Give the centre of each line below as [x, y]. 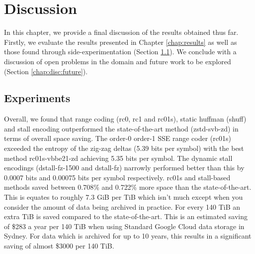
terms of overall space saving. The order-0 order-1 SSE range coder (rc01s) [118, 138]
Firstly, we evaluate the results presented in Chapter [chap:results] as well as [121, 42]
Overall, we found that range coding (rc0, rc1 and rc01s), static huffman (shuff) [125, 119]
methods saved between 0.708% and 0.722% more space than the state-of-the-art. [128, 187]
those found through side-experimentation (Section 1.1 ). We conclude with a [120, 52]
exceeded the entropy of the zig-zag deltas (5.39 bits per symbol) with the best [124, 148]
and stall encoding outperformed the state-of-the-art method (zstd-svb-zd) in [121, 128]
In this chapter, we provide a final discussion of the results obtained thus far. [121, 32]
